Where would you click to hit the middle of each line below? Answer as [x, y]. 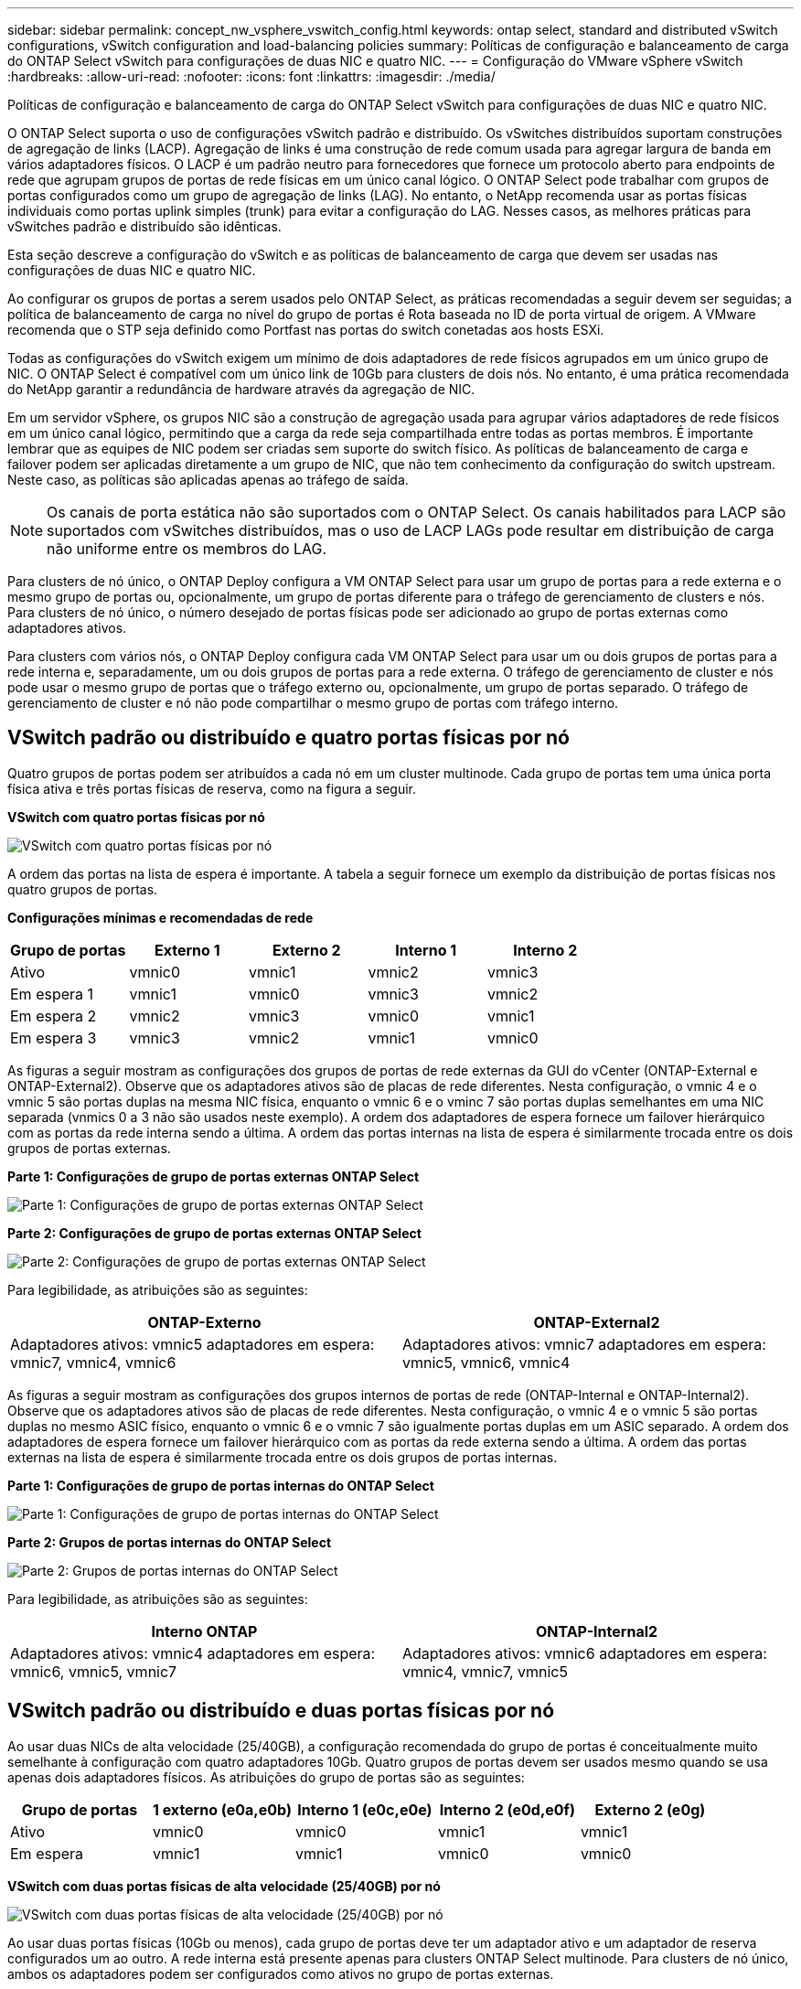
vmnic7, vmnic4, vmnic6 [93, 1362]
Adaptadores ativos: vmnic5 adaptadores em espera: [192, 1344]
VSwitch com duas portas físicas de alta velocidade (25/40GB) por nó [224, 1886]
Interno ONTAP [204, 1631]
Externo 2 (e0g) [650, 1809]
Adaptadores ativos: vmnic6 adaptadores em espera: [585, 1653]
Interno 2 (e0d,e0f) [507, 1809]
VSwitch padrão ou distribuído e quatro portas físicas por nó [288, 738]
